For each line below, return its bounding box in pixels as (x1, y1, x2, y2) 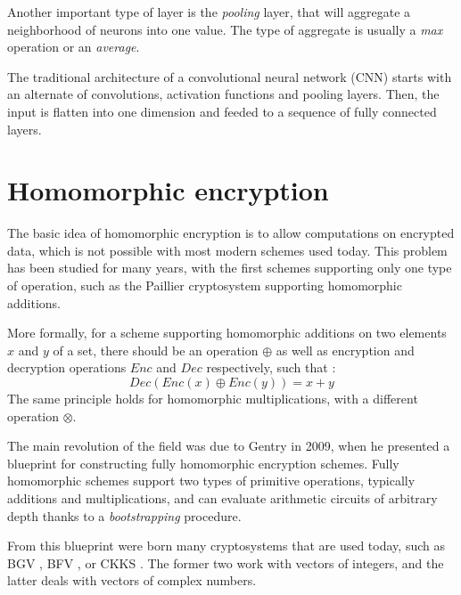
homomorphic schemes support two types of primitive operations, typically (7, 471, 416, 490)
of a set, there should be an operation (53, 340, 259, 359)
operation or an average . (7, 37, 140, 56)
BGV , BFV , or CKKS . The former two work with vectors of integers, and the (7, 553, 444, 572)
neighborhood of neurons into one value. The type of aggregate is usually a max (7, 20, 443, 38)
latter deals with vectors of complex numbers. (7, 571, 257, 590)
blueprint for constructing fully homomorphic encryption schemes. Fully (7, 453, 399, 472)
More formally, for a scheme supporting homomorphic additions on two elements (7, 323, 447, 342)
